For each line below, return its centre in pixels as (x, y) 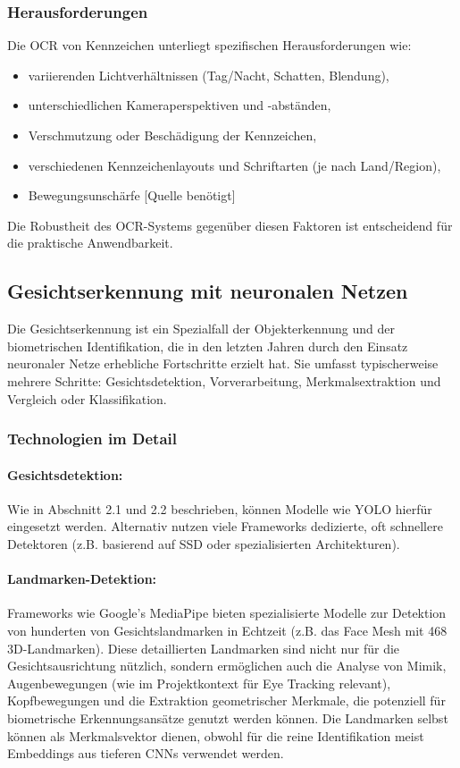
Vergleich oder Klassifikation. (87, 398)
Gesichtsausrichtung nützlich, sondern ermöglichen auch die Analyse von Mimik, (227, 666)
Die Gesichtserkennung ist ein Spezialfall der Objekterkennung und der (201, 329)
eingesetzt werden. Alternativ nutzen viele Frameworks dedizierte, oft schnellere (225, 526)
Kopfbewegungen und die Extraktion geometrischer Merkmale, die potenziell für (226, 700)
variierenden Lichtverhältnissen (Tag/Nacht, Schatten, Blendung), (209, 75)
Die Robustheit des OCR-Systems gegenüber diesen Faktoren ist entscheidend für (230, 225)
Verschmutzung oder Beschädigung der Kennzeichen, (172, 135)
